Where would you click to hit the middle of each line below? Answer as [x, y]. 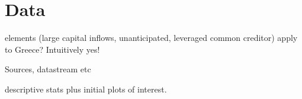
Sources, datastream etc [48, 69]
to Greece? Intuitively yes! [52, 49]
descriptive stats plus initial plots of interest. [86, 89]
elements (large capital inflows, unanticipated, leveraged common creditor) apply [151, 38]
